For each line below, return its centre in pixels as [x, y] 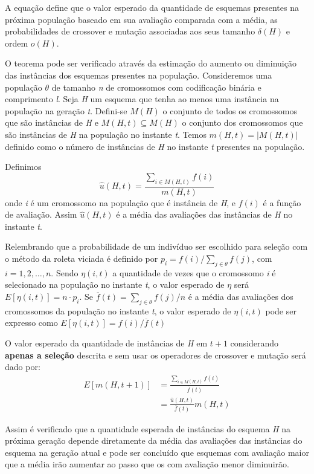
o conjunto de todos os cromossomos [230, 110]
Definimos [23, 167]
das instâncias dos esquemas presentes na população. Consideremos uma [139, 75]
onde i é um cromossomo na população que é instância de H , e [120, 202]
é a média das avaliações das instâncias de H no [204, 214]
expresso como [31, 323]
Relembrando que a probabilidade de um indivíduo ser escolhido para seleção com [156, 246]
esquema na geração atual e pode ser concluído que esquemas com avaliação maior [157, 452]
